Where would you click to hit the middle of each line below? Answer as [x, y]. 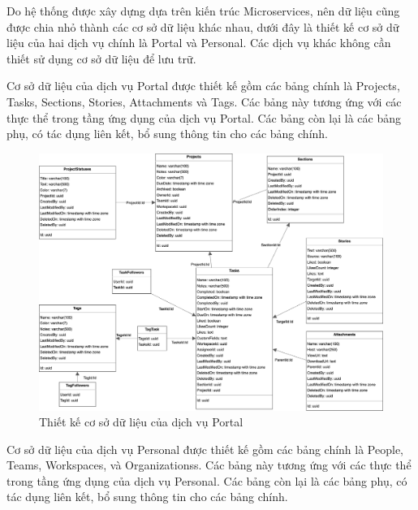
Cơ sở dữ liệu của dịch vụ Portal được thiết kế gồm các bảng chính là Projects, [203, 86]
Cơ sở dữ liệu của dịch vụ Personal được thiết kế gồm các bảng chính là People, [205, 449]
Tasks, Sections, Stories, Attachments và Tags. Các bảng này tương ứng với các [204, 101]
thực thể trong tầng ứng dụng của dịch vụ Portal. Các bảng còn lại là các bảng [204, 117]
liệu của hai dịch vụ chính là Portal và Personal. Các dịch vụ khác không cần [199, 43]
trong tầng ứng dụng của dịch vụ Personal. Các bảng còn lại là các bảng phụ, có [207, 480]
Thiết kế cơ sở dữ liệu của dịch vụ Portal [141, 422]
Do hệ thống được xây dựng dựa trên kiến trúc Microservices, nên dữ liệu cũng [203, 11]
